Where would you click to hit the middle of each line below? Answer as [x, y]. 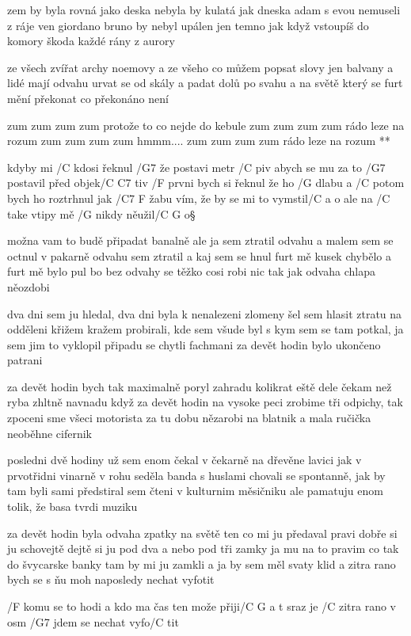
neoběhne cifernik [50, 433]
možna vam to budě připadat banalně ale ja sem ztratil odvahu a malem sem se [200, 240]
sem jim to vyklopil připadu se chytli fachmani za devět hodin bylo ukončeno [194, 344]
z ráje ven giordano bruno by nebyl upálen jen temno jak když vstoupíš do [188, 25]
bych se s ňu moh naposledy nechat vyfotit [111, 579]
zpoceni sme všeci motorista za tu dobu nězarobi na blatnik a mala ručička [189, 418]
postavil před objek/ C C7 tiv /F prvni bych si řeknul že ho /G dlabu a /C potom [206, 183]
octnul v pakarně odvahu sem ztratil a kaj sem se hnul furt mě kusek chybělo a [199, 255]
